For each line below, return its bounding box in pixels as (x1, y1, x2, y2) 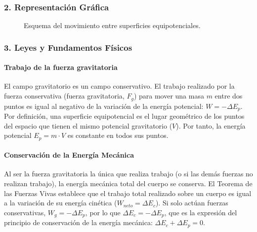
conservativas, (4, 207, 46, 217)
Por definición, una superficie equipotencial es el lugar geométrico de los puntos (4, 110, 245, 121)
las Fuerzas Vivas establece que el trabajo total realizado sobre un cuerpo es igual (4, 188, 252, 198)
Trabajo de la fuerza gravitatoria (4, 62, 118, 72)
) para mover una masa (133, 91, 204, 101)
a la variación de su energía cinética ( (4, 198, 117, 208)
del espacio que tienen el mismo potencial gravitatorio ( (4, 120, 172, 131)
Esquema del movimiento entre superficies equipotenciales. (24, 20, 201, 31)
